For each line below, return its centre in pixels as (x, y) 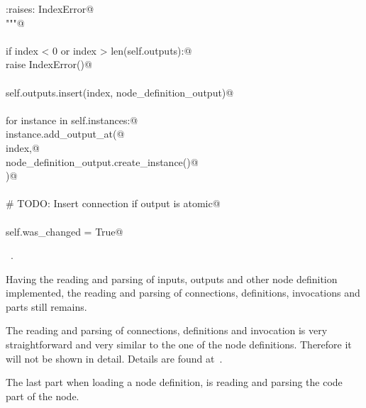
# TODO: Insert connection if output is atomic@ (113, 203)
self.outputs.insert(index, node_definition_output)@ (120, 92)
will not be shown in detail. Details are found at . (114, 358)
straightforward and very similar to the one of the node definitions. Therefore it (179, 344)
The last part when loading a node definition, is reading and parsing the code (174, 382)
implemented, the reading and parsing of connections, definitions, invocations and (183, 293)
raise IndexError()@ (49, 64)
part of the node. (43, 396)
